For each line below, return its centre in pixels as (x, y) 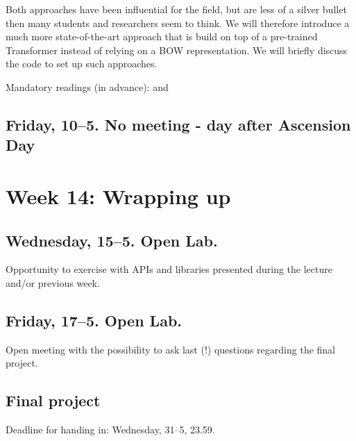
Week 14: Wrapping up (118, 195)
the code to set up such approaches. (82, 64)
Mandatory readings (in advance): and (87, 86)
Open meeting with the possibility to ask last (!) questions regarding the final (171, 349)
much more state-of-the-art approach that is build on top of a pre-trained (162, 36)
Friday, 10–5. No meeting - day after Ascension (178, 124)
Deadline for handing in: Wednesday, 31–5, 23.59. (110, 430)
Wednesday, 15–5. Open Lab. (112, 240)
